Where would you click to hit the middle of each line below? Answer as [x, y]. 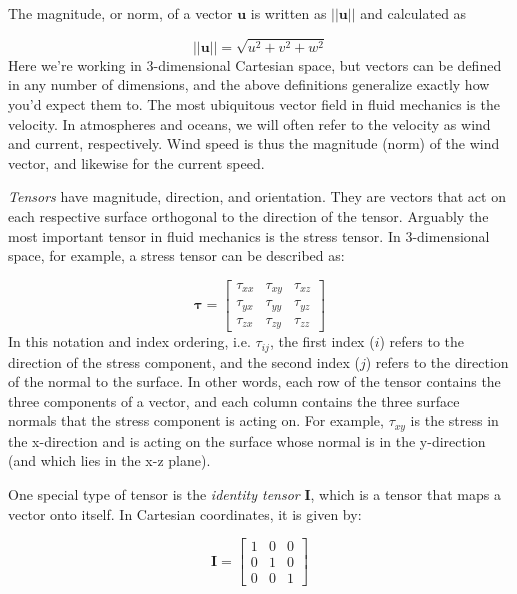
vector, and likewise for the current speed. [136, 162]
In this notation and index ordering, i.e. [129, 341]
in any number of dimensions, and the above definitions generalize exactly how [249, 84]
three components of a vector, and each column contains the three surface [234, 400]
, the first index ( [322, 341]
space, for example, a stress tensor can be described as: [176, 255]
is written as [288, 13]
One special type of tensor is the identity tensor [154, 494]
